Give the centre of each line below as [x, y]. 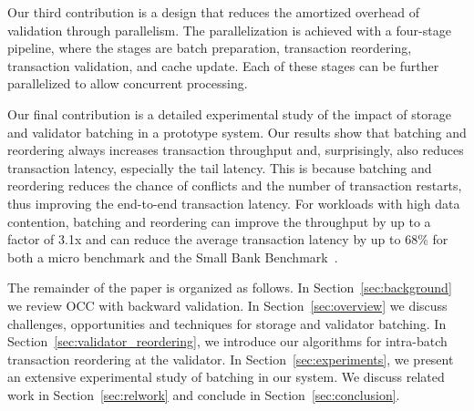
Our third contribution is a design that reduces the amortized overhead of [213, 12]
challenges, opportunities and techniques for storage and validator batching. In [227, 323]
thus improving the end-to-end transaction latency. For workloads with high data [234, 203]
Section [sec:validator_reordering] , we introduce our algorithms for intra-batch [227, 341]
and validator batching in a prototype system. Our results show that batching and [237, 132]
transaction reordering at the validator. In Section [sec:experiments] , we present [231, 359]
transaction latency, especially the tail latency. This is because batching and [220, 167]
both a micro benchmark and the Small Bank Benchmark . [173, 257]
